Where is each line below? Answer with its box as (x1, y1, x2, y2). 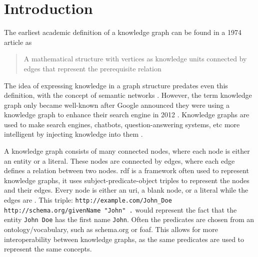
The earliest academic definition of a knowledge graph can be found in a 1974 (4, 27, 241, 37)
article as (4, 36, 32, 47)
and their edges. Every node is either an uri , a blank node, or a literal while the (4, 185, 248, 195)
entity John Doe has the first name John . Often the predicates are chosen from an (4, 214, 254, 225)
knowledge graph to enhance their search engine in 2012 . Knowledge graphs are (4, 109, 249, 120)
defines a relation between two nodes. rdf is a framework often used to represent (4, 165, 249, 176)
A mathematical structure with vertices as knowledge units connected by (23, 53, 247, 64)
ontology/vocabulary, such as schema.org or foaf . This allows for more (4, 224, 218, 234)
